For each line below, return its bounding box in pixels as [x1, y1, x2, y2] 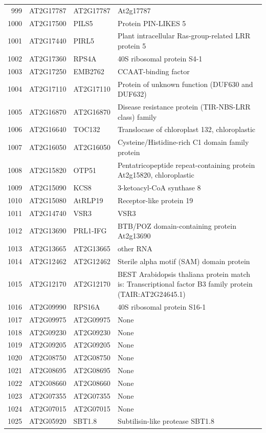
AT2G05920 [29, 416, 66, 426]
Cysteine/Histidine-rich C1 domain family [117, 137, 249, 147]
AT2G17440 [29, 35, 66, 46]
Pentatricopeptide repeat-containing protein [117, 159, 255, 170]
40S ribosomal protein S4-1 [117, 53, 203, 63]
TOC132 [73, 124, 100, 135]
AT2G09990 [29, 301, 66, 312]
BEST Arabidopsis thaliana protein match [117, 268, 251, 279]
